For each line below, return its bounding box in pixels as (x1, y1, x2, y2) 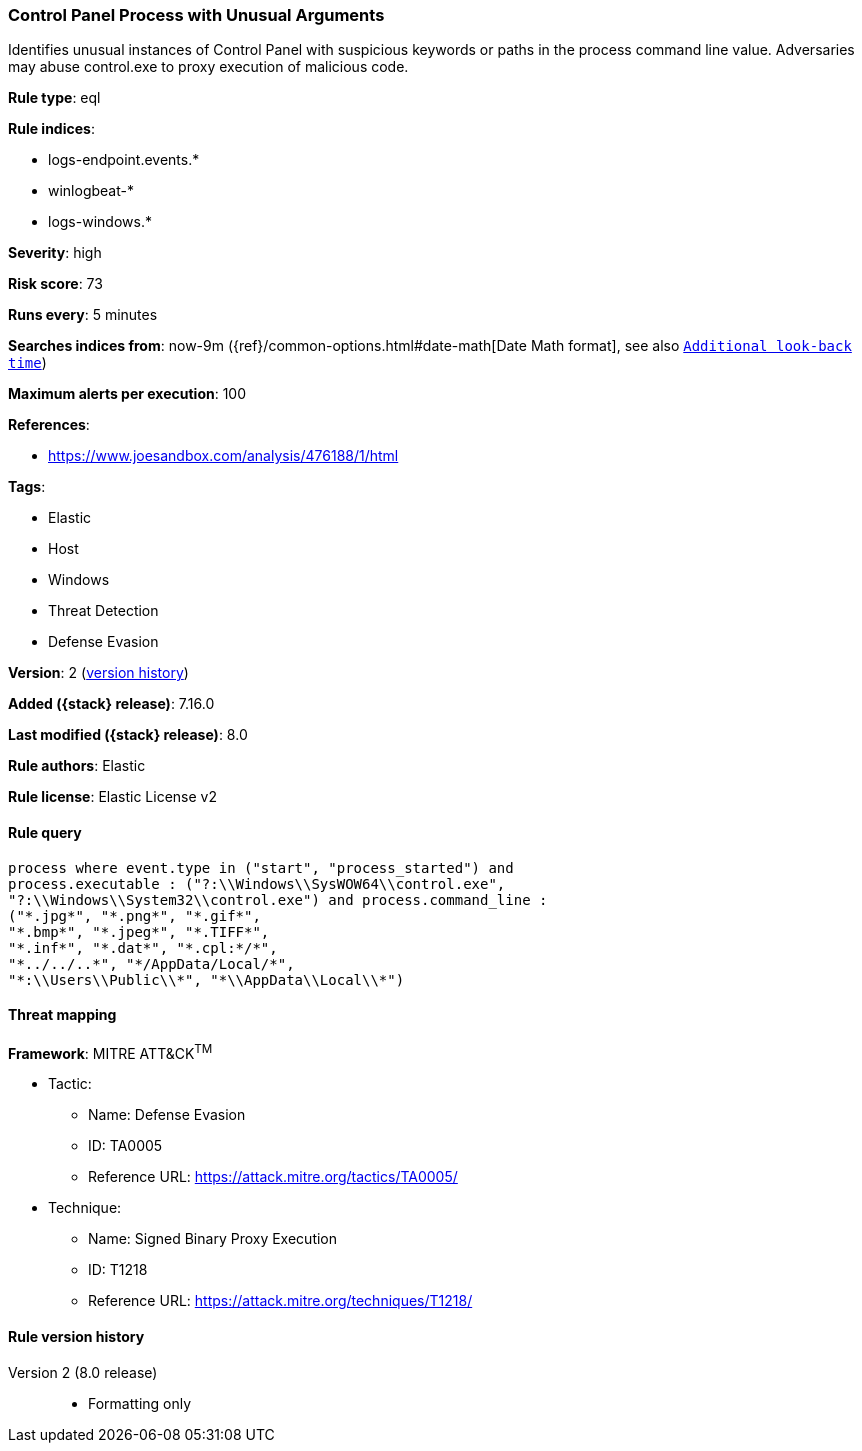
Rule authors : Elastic (8, 757, 146, 775)
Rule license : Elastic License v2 (8, 788, 217, 806)
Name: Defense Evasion (88, 1106, 246, 1124)
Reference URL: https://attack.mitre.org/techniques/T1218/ (88, 1292, 473, 1310)
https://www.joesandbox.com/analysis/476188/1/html (48, 447, 399, 465)
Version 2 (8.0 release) (8, 1363, 158, 1381)
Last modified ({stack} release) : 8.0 (8, 726, 248, 744)
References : (8, 416, 90, 434)
